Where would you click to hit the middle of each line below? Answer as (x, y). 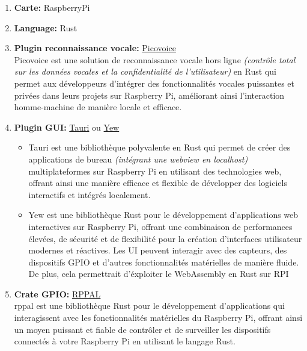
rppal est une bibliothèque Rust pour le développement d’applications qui (149, 306)
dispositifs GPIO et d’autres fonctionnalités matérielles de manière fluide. (164, 262)
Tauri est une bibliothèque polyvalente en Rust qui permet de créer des (160, 147)
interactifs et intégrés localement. (90, 194)
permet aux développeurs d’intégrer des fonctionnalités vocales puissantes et (154, 83)
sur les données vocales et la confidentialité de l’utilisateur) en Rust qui (145, 71)
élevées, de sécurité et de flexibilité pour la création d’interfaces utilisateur (165, 238)
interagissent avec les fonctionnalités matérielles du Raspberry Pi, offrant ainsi (158, 318)
